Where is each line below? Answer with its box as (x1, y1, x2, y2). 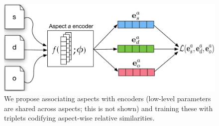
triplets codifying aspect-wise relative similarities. (4, 113, 155, 123)
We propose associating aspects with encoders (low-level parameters (4, 93, 211, 103)
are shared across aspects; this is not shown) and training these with (4, 103, 213, 113)
